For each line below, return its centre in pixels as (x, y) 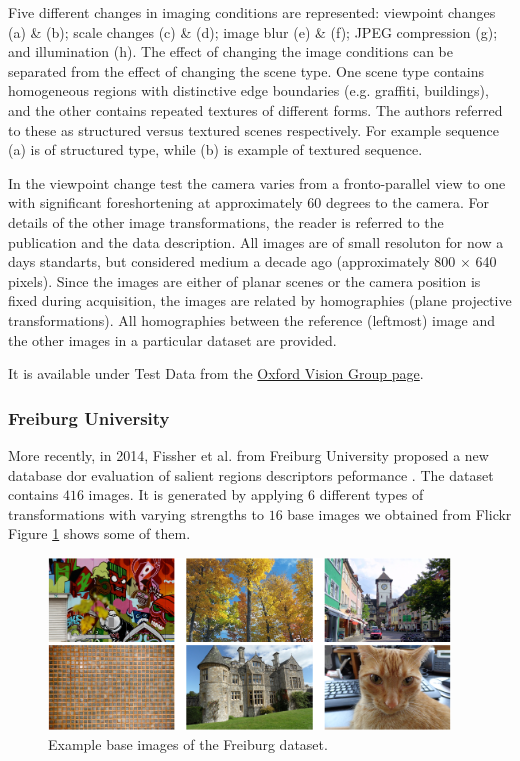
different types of (371, 494)
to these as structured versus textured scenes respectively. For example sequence (254, 129)
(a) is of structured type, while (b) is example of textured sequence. (215, 149)
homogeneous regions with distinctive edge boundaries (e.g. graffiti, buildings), (248, 90)
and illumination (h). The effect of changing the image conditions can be (230, 51)
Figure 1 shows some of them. (99, 533)
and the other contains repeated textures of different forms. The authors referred (255, 109)
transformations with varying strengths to (136, 513)
